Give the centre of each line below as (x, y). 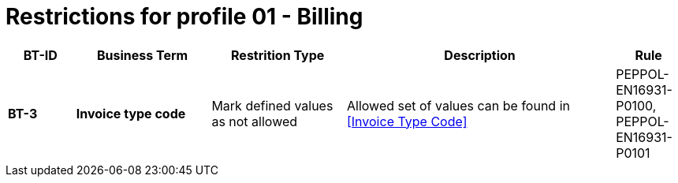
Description (480, 55)
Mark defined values (272, 105)
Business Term (142, 55)
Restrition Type (278, 55)
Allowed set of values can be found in (458, 105)
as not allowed (255, 121)
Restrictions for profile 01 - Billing (184, 17)
